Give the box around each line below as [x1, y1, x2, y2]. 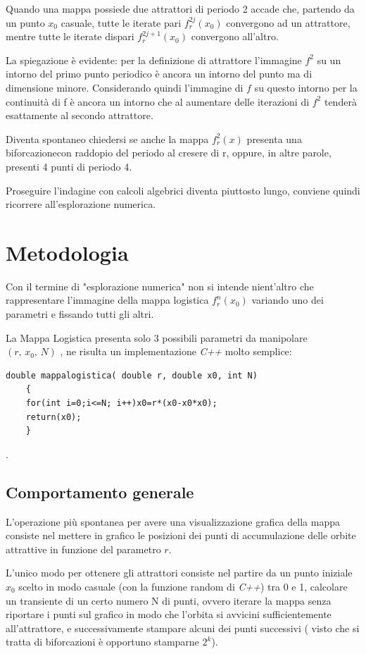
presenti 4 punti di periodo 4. [6, 159, 132, 173]
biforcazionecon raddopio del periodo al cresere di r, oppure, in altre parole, [6, 145, 332, 160]
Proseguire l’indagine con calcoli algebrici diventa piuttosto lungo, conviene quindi [6, 183, 360, 197]
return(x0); [25, 412, 82, 422]
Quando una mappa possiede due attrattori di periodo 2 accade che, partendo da [6, 1, 355, 16]
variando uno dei [251, 292, 324, 307]
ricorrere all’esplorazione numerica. [6, 197, 156, 211]
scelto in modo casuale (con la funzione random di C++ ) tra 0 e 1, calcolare [18, 579, 348, 593]
